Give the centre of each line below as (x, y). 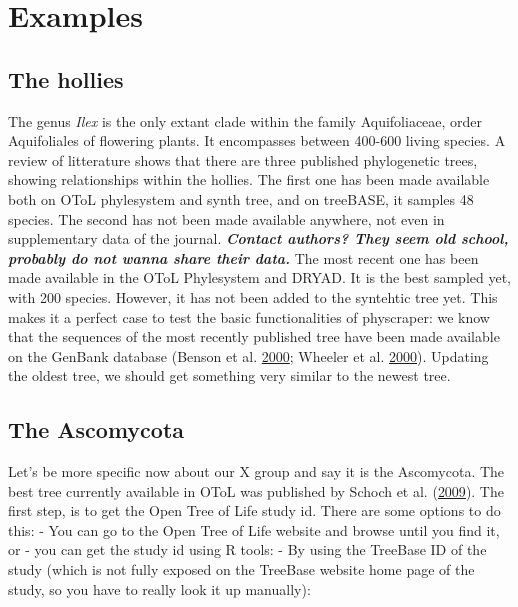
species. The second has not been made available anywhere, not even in (226, 218)
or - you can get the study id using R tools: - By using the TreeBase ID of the (247, 549)
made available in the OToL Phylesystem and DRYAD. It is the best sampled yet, (259, 277)
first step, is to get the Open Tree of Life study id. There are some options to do (254, 510)
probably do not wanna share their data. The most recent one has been (243, 257)
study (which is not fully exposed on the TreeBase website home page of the (241, 569)
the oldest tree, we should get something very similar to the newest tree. (229, 375)
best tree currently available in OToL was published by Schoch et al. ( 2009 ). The (256, 490)
